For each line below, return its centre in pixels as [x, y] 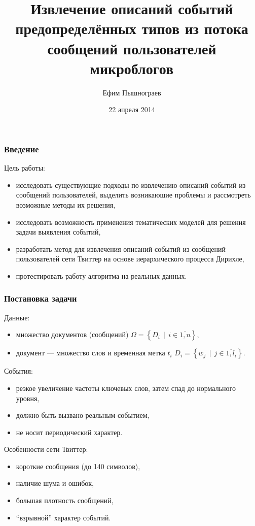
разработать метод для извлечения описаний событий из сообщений [121, 249]
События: [19, 371]
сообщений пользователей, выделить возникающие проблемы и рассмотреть [133, 195]
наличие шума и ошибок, [55, 483]
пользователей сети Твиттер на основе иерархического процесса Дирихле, [130, 259]
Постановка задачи [41, 298]
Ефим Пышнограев [132, 92]
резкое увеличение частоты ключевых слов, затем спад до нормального [126, 388]
